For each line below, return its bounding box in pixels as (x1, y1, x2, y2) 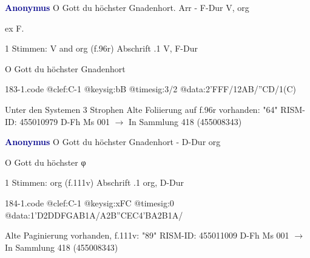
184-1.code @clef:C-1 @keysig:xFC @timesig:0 (5, 196, 174, 209)
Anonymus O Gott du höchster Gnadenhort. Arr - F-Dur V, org (5, 1, 249, 13)
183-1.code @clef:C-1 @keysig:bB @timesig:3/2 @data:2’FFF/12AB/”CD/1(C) (5, 83, 297, 95)
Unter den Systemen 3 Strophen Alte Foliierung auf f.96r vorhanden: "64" (5, 103, 278, 115)
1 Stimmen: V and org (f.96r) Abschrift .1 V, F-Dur (5, 42, 198, 55)
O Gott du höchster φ (5, 155, 86, 168)
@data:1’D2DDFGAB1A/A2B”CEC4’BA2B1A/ (5, 208, 183, 221)
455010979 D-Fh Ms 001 (19, 115, 110, 127)
